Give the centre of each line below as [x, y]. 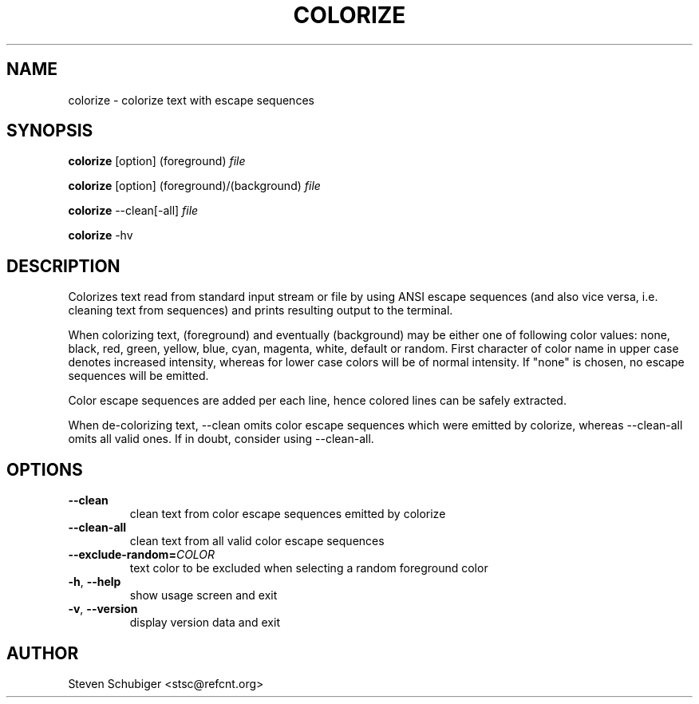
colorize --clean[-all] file [133, 211]
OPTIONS [45, 469]
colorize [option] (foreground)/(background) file [194, 186]
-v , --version [103, 609]
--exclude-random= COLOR [142, 555]
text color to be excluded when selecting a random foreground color [309, 568]
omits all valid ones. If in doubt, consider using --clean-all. [221, 439]
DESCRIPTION [63, 266]
